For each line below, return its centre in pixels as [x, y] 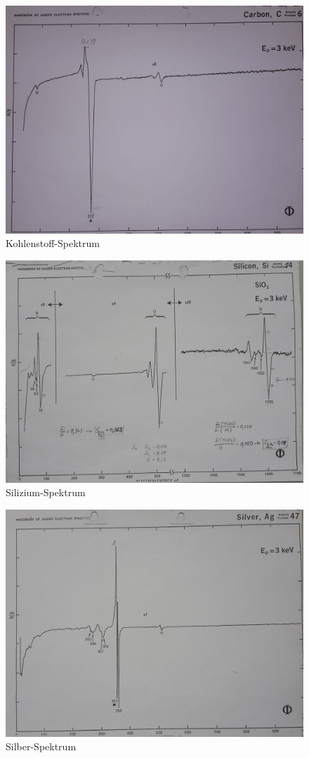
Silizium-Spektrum [46, 492]
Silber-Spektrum [41, 746]
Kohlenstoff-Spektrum [53, 243]
